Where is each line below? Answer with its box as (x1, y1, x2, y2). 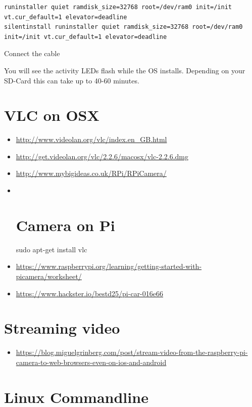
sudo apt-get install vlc (16, 244, 87, 254)
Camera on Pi (16, 214, 115, 235)
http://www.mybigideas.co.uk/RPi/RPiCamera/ (16, 168, 167, 178)
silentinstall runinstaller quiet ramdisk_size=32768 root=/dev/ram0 (4, 23, 243, 31)
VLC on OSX (4, 105, 99, 125)
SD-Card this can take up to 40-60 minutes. (4, 75, 139, 85)
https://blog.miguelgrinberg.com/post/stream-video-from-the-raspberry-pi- (16, 347, 248, 357)
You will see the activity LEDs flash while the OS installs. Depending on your (4, 65, 245, 75)
